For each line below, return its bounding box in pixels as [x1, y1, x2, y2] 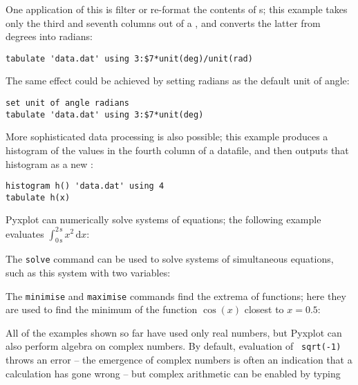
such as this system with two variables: [6, 265, 171, 279]
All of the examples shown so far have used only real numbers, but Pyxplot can [6, 325, 342, 339]
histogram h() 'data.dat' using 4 [6, 181, 164, 191]
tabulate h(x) [6, 192, 70, 203]
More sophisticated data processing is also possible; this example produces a [6, 129, 328, 144]
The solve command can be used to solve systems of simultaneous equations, [6, 252, 334, 266]
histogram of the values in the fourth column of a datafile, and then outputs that [6, 142, 349, 157]
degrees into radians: [6, 29, 93, 44]
